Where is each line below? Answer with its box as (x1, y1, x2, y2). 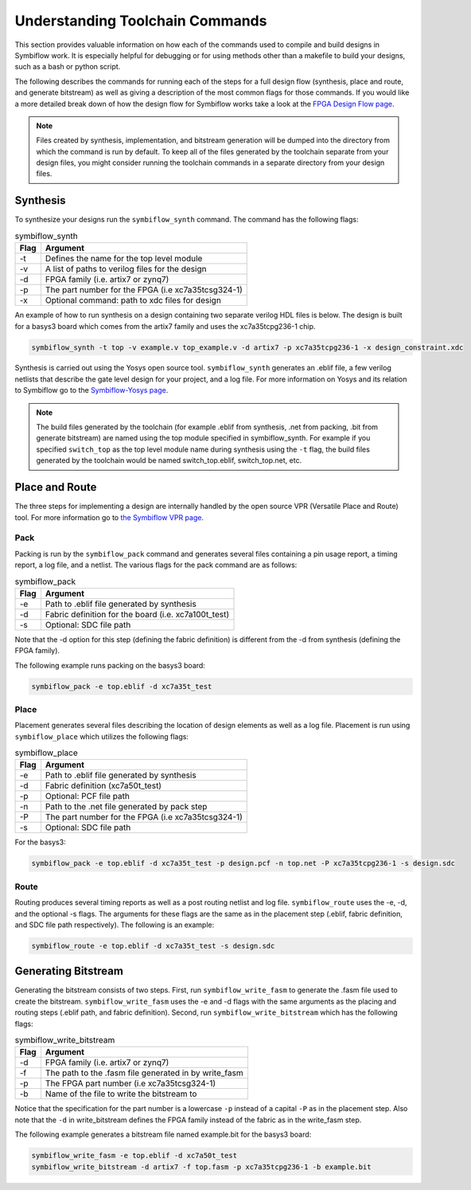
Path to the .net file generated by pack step (45, 801, 208, 812)
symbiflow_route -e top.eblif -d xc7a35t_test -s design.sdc (31, 941, 275, 950)
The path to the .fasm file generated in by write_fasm (45, 1067, 243, 1078)
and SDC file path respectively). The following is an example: (14, 920, 215, 930)
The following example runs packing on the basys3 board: (14, 660, 206, 670)
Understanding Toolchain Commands (14, 12, 267, 29)
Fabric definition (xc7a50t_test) (45, 781, 162, 792)
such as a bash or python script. (14, 62, 121, 72)
